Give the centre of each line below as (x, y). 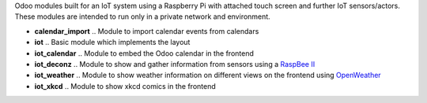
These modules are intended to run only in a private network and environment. (142, 17)
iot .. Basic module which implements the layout (112, 42)
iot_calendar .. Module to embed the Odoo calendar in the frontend (144, 53)
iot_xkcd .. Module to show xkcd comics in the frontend (125, 86)
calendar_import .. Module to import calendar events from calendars (147, 31)
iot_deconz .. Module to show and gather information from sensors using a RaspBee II (175, 64)
